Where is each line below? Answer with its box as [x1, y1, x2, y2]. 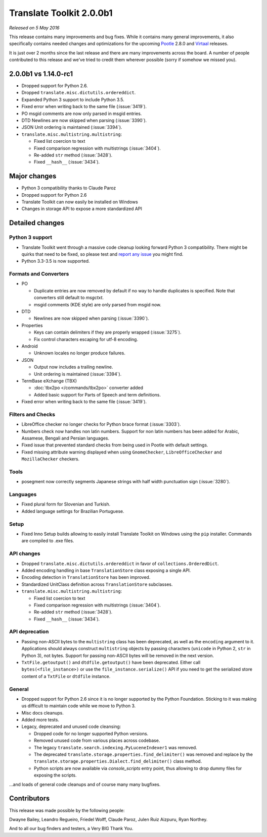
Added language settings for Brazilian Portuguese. [21, 508, 125, 514]
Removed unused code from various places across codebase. [34, 737, 160, 743]
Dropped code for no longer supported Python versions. [34, 730, 148, 736]
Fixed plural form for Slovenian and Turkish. [21, 501, 111, 507]
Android [21, 343, 38, 349]
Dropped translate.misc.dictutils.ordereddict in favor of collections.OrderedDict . [21, 560, 219, 566]
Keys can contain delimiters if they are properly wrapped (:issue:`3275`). [34, 330, 181, 335]
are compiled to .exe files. [21, 538, 74, 544]
